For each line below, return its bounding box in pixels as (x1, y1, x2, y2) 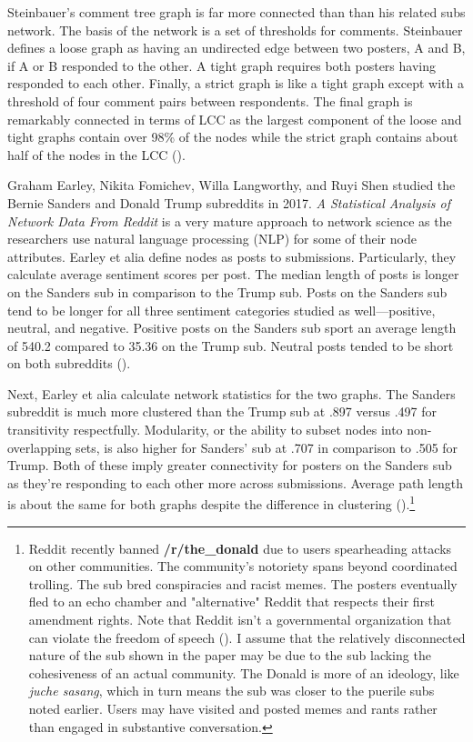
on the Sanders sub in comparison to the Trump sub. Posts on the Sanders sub (7, 282, 448, 301)
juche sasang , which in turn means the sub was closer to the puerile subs (28, 681, 435, 700)
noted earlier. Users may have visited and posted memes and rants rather (28, 699, 438, 718)
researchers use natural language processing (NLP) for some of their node (7, 229, 417, 248)
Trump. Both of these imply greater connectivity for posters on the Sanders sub (7, 456, 452, 475)
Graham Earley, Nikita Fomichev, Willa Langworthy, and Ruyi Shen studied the (7, 175, 456, 195)
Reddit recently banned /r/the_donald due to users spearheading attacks (28, 538, 452, 557)
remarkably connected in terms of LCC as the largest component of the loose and (7, 109, 462, 128)
